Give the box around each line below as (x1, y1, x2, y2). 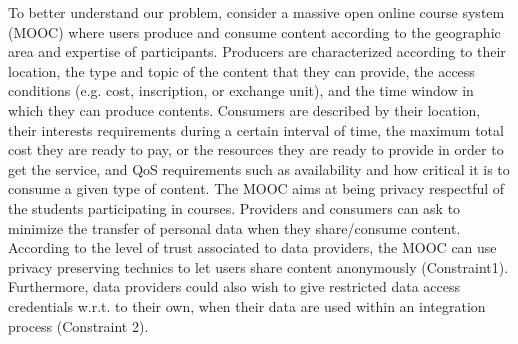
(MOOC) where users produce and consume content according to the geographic (8, 21, 501, 42)
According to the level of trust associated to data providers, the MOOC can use (8, 237, 497, 258)
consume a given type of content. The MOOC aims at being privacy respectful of (8, 178, 505, 199)
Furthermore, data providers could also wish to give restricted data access (8, 276, 461, 297)
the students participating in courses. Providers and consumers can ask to (8, 197, 461, 218)
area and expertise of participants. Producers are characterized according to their (8, 41, 506, 62)
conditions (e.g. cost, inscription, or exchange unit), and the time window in (8, 80, 474, 101)
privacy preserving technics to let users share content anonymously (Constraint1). (8, 256, 509, 277)
